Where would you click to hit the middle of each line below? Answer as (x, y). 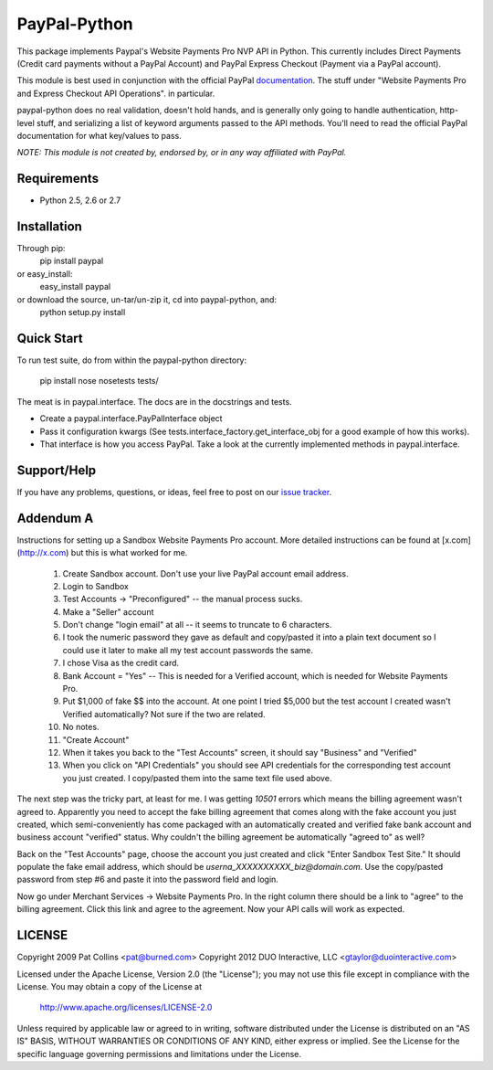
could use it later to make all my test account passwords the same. (188, 650)
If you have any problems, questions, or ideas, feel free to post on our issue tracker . (174, 492)
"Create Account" (96, 739)
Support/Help (57, 470)
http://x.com (43, 553)
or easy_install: (45, 273)
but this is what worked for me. (129, 553)
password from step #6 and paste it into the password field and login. (147, 879)
